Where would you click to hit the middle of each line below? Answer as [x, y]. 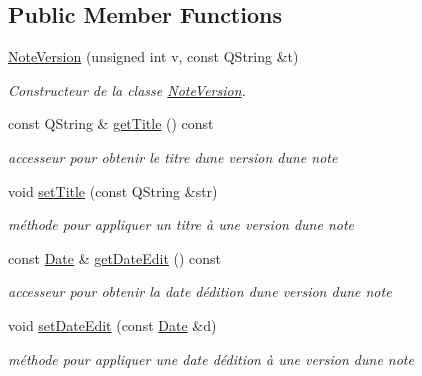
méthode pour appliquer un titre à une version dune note [181, 224]
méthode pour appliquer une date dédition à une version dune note [211, 358]
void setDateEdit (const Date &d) [112, 324]
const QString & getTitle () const [111, 123]
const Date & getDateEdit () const [115, 257]
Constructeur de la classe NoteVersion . [127, 89]
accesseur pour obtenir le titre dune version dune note [173, 156]
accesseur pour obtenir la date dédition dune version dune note [200, 291]
